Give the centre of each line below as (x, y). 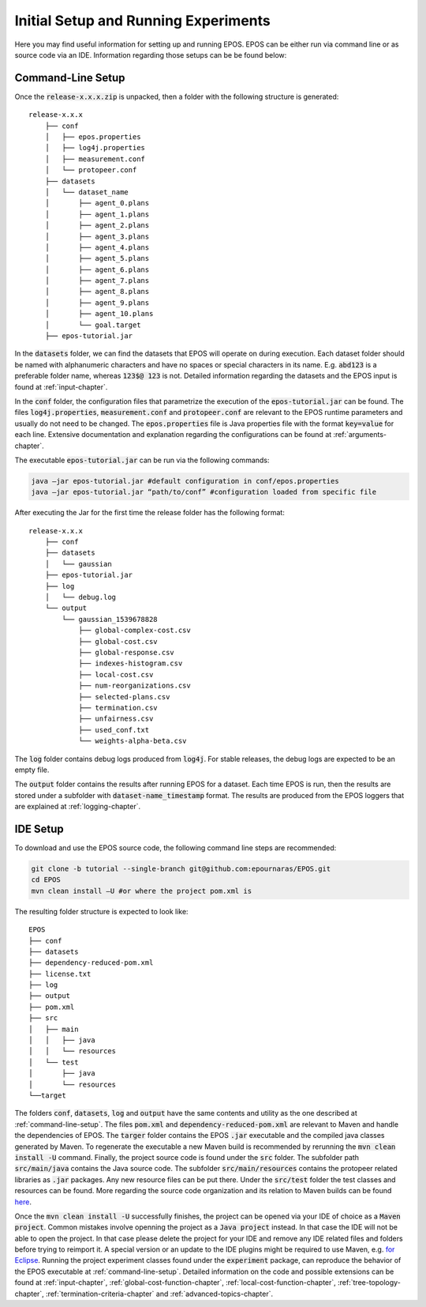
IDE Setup (39, 829)
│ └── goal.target (93, 325)
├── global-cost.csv (118, 641)
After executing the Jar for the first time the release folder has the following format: (150, 513)
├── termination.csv (118, 708)
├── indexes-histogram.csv (131, 663)
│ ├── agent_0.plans (97, 203)
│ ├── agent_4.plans (97, 247)
